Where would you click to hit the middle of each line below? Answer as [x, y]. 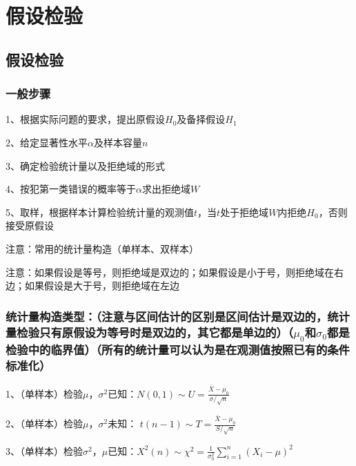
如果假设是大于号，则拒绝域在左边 [102, 285]
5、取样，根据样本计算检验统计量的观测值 [100, 212]
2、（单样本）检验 [44, 424]
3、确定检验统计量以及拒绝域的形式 [85, 165]
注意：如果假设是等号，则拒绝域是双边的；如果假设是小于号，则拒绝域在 [170, 272]
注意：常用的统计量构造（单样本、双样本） [102, 248]
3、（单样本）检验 [44, 450]
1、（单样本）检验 [44, 393]
